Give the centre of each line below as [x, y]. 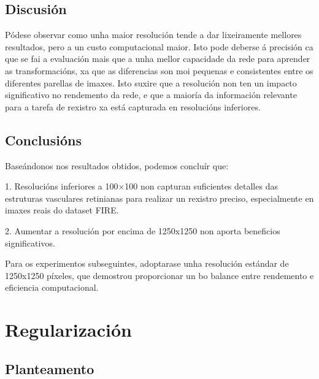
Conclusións [44, 140]
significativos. [30, 243]
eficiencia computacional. [52, 287]
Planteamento [50, 368]
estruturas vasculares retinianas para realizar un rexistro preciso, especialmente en [159, 198]
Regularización [68, 330]
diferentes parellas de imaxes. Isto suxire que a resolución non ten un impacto [151, 82]
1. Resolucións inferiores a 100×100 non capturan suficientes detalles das [141, 186]
